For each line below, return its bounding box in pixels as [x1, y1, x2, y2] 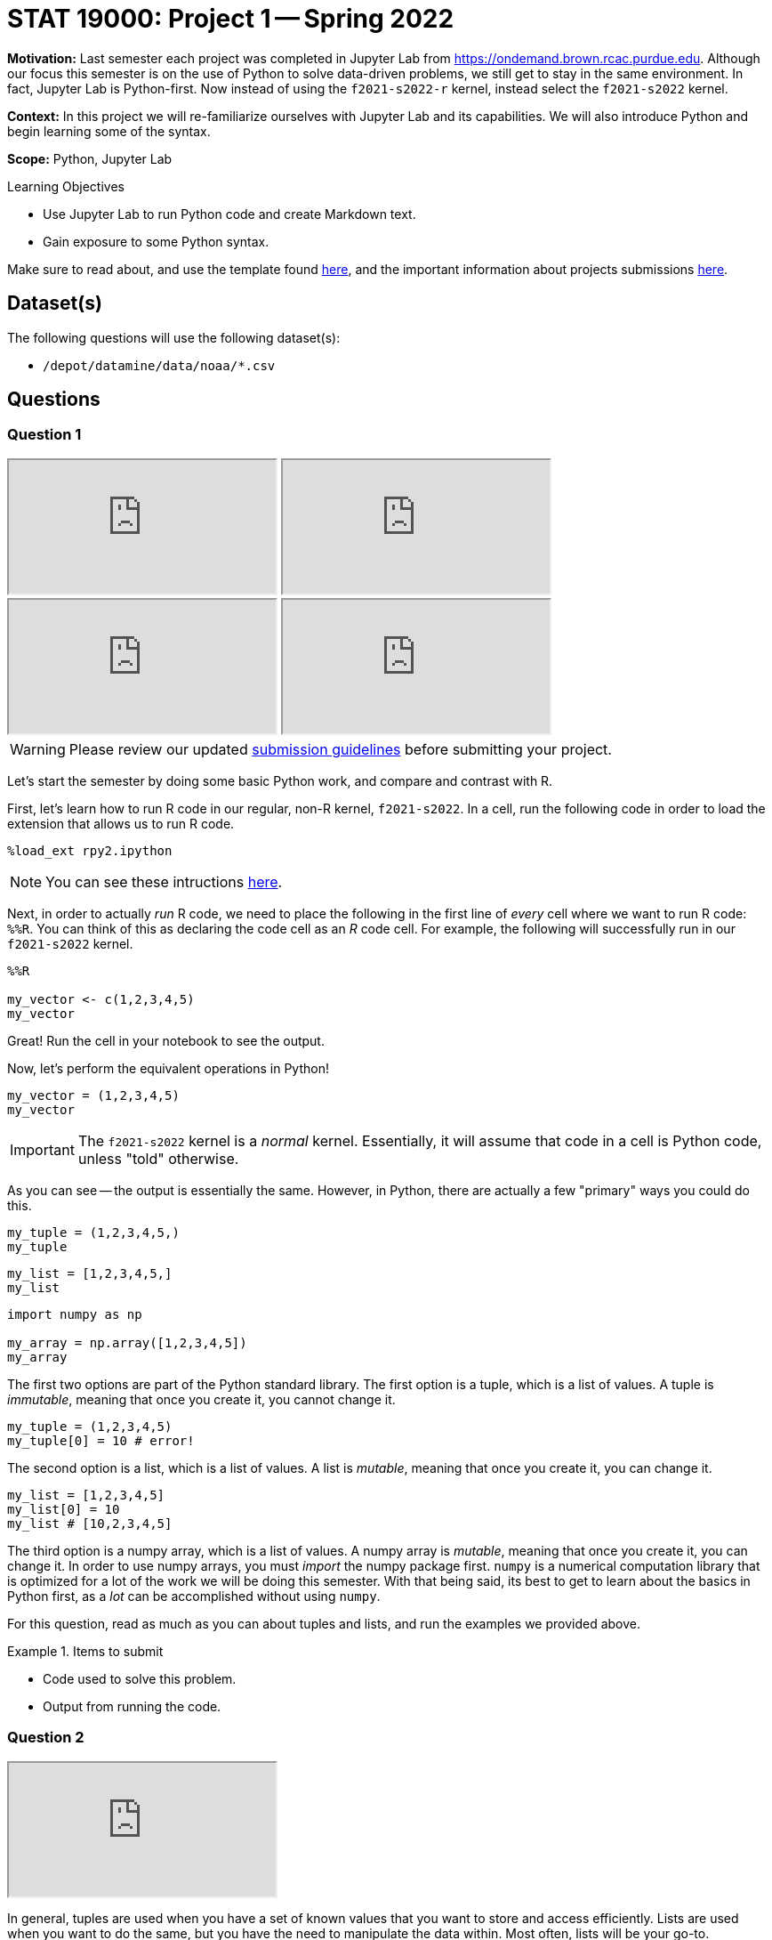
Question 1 [7, 425, 82, 444]
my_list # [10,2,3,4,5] [7, 1516, 173, 1531]
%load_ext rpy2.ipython [7, 843, 173, 858]
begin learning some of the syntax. [7, 123, 211, 139]
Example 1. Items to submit [7, 1643, 164, 1659]
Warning [10, 740, 66, 758]
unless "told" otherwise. [77, 1149, 239, 1168]
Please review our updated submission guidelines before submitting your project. [68, 740, 612, 758]
